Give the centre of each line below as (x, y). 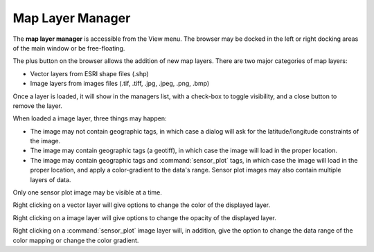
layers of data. (51, 179)
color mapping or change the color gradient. (76, 240)
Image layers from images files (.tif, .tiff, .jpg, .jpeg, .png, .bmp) (120, 84)
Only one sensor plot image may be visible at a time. (88, 192)
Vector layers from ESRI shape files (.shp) (89, 73)
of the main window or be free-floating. (69, 48)
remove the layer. (37, 106)
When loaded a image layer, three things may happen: (90, 118)
